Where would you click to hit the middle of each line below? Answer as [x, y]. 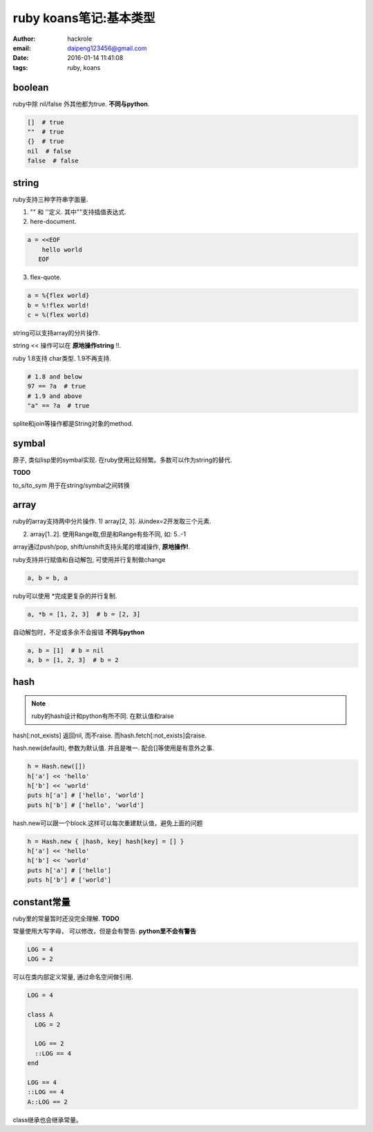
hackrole [80, 39]
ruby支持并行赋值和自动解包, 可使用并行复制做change [89, 559]
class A [40, 1015]
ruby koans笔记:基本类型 [84, 18]
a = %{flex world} [58, 296]
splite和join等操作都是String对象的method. [73, 423]
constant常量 [41, 902]
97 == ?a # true [57, 386]
